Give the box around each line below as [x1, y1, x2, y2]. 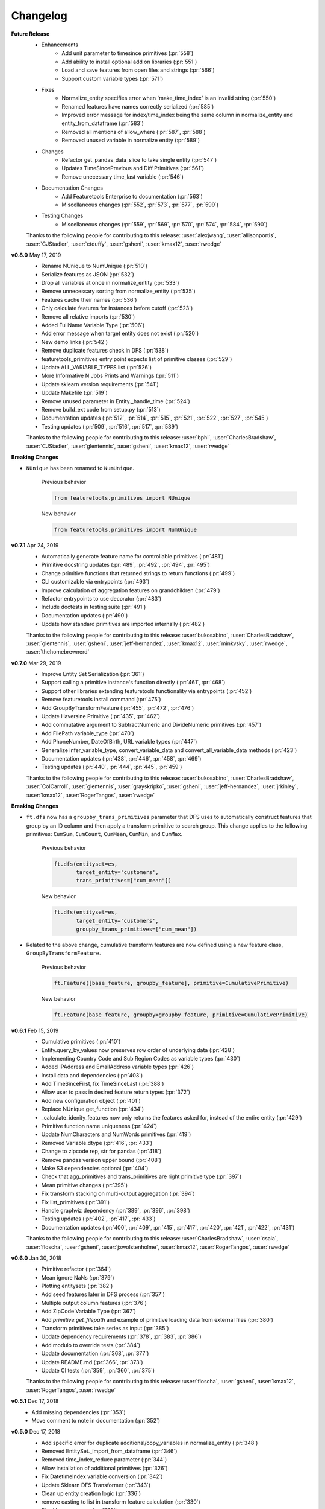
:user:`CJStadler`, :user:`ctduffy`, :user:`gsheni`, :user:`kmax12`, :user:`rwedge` [26, 240, 222, 247]
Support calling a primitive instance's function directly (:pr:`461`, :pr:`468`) [41, 679, 226, 686]
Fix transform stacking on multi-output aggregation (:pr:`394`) [41, 1190, 195, 1198]
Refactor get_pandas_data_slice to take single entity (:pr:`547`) [61, 156, 217, 164]
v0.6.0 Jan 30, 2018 [11, 1254, 61, 1262]
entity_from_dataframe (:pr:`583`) [61, 120, 144, 127]
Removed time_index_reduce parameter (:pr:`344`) [41, 1456, 167, 1463]
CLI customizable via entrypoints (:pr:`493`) [41, 578, 150, 585]
